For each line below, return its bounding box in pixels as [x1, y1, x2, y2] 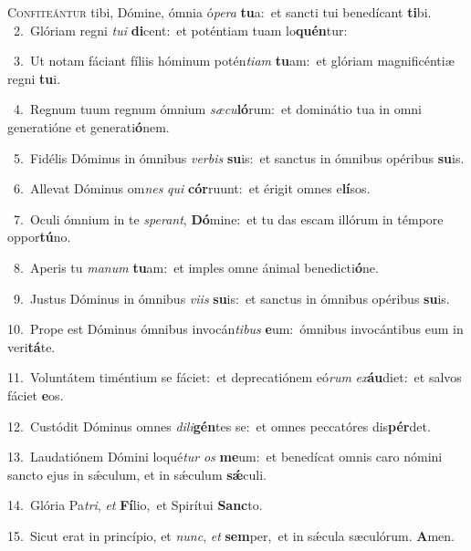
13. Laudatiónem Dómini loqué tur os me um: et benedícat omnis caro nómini [7, 447, 443, 466]
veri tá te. [7, 337, 56, 356]
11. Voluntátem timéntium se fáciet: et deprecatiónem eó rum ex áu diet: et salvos [7, 368, 462, 387]
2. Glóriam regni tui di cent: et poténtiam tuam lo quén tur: [13, 20, 348, 39]
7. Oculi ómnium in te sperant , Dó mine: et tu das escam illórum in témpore [13, 209, 444, 228]
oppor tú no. [7, 227, 71, 246]
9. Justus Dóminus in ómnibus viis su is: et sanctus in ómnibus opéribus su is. [13, 288, 450, 307]
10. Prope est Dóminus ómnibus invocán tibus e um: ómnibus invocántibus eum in [7, 319, 464, 338]
